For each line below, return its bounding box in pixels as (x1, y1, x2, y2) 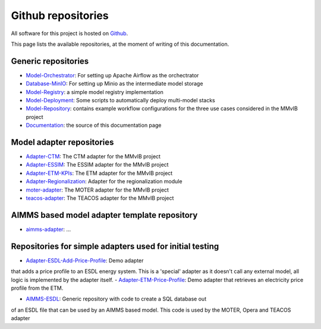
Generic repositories (11, 56, 89, 66)
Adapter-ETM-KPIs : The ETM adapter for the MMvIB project (26, 170, 173, 177)
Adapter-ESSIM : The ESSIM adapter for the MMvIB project (26, 161, 169, 168)
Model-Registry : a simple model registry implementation (26, 88, 163, 95)
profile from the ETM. (11, 284, 64, 292)
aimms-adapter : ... (26, 225, 71, 233)
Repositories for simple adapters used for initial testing (11, 241, 219, 251)
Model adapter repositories (11, 137, 114, 147)
